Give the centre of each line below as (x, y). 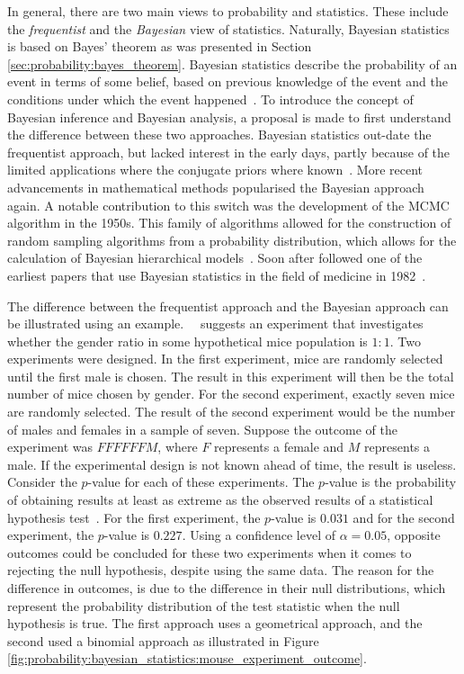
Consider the (42, 482)
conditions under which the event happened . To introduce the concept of (210, 99)
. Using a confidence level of (259, 535)
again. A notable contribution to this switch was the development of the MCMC (228, 205)
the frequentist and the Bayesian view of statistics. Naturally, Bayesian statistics (228, 28)
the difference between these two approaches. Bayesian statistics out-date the (219, 135)
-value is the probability (391, 482)
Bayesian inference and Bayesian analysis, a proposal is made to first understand (229, 117)
